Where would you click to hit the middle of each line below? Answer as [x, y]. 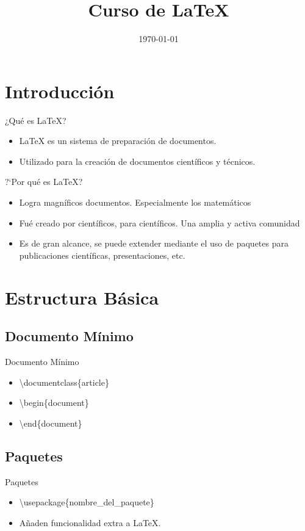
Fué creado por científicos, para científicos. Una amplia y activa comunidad [160, 222]
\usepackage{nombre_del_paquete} [87, 502]
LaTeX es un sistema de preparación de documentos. [118, 141]
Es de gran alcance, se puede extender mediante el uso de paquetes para [154, 243]
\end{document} [51, 423]
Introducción [60, 91]
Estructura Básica [82, 297]
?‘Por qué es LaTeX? [44, 182]
